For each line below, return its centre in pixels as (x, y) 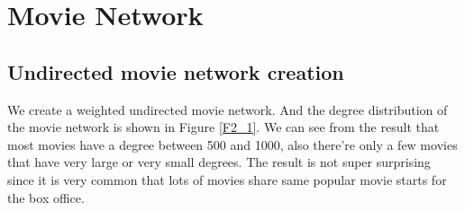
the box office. (46, 197)
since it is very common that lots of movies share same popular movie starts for (227, 179)
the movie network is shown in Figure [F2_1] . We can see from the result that (223, 127)
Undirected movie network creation (176, 71)
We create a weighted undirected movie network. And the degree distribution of (228, 109)
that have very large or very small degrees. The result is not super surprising (219, 162)
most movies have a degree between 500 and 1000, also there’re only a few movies (232, 144)
